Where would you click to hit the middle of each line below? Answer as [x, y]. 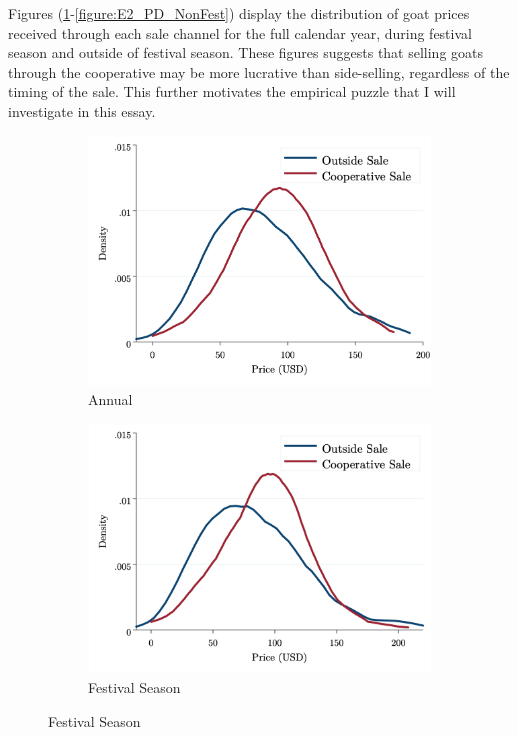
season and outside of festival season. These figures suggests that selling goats [246, 52]
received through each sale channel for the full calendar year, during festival [240, 32]
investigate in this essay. [82, 110]
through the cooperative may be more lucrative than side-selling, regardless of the [259, 71]
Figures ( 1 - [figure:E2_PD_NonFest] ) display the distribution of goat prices [239, 13]
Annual [110, 399]
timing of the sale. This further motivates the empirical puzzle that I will [232, 91]
